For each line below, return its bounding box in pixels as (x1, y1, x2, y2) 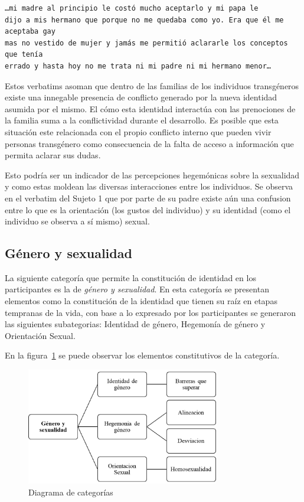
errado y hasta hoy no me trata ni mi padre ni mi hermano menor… (5, 61, 272, 70)
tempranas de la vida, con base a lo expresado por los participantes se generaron (5, 306, 296, 318)
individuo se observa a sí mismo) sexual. (5, 215, 150, 227)
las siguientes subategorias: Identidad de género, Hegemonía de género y (5, 318, 266, 330)
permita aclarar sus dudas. (5, 149, 101, 161)
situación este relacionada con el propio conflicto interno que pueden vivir (5, 125, 272, 138)
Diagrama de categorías (28, 485, 113, 498)
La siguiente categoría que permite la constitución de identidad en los (5, 271, 256, 283)
